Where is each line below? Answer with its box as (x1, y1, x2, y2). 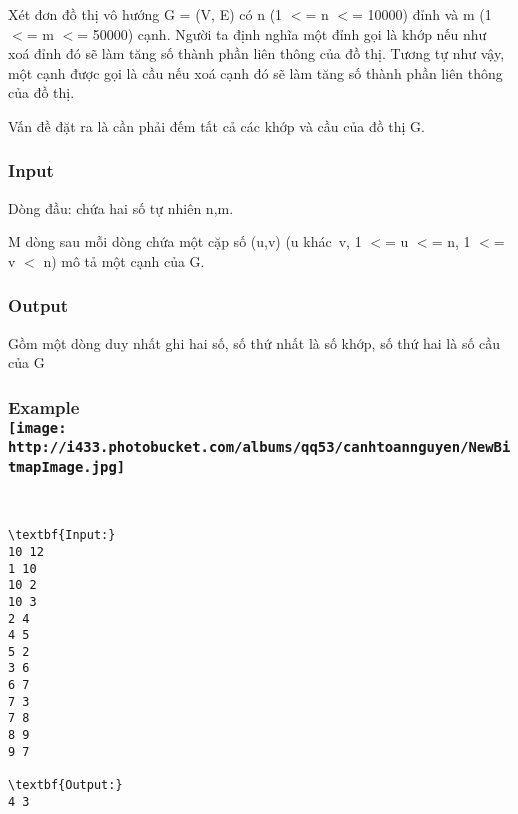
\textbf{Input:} (8, 528, 116, 543)
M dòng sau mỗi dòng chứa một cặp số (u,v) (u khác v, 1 (8, 231, 362, 252)
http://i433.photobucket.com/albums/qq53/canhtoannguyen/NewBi (8, 439, 511, 456)
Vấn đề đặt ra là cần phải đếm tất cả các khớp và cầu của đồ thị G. (8, 115, 426, 136)
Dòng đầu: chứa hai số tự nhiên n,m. (8, 197, 234, 218)
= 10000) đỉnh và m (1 (352, 4, 492, 24)
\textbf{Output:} (8, 778, 123, 793)
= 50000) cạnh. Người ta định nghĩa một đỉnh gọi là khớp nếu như (77, 23, 487, 44)
